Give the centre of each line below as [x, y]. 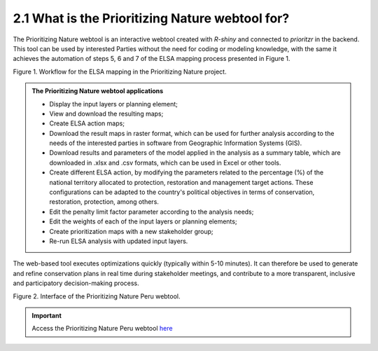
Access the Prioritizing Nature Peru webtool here [102, 329]
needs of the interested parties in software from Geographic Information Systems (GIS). [176, 143]
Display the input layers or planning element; [114, 104]
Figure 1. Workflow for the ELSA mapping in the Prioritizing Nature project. [120, 71]
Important [47, 315]
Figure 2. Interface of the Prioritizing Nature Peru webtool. [97, 296]
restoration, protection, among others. [104, 202]
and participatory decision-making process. [76, 283]
